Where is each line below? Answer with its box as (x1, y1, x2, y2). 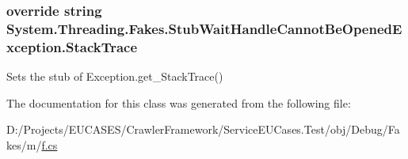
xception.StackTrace (6, 36, 138, 56)
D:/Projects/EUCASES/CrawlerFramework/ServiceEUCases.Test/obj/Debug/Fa (6, 121, 400, 138)
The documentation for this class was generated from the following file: (6, 94, 351, 111)
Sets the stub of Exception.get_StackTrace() (6, 68, 223, 85)
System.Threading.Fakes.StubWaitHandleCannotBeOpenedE (6, 18, 402, 38)
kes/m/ (6, 136, 42, 153)
